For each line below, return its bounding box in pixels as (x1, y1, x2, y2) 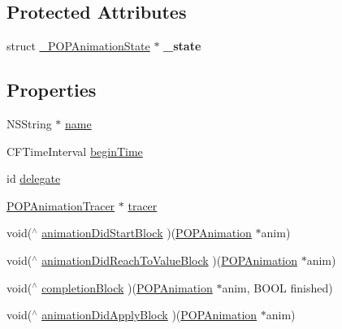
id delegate (6, 170, 61, 187)
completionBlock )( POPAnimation (41, 279, 213, 296)
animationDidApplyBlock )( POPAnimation (41, 306, 258, 323)
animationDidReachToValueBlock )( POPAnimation (41, 251, 298, 268)
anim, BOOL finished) (222, 279, 333, 296)
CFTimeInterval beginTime (6, 142, 143, 159)
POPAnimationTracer (6, 197, 115, 214)
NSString (6, 115, 52, 132)
